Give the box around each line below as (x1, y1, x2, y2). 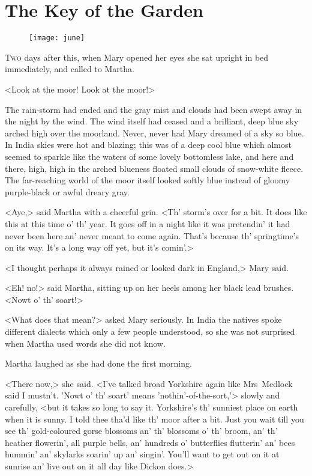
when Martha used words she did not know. (5, 337, 166, 349)
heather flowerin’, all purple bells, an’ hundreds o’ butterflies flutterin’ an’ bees (5, 436, 295, 448)
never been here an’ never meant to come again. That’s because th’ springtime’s (5, 229, 299, 242)
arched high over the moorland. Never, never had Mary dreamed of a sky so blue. (5, 126, 304, 139)
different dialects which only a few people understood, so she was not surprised (5, 325, 295, 338)
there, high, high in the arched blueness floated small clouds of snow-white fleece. (5, 162, 304, 174)
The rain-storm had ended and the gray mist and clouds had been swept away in (5, 103, 302, 115)
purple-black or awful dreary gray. (5, 185, 130, 198)
